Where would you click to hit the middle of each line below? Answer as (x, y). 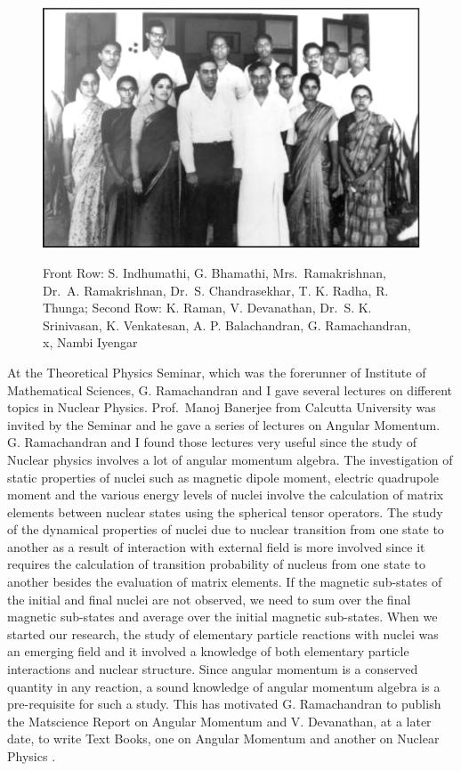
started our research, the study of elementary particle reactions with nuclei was (223, 633)
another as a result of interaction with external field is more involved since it (216, 546)
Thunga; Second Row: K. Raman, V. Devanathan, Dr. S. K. (207, 308)
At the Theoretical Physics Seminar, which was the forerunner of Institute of (217, 372)
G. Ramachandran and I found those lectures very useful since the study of (212, 442)
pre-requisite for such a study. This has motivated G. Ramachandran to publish (224, 704)
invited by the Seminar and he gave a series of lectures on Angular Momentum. (224, 424)
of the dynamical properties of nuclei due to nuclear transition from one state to (226, 529)
